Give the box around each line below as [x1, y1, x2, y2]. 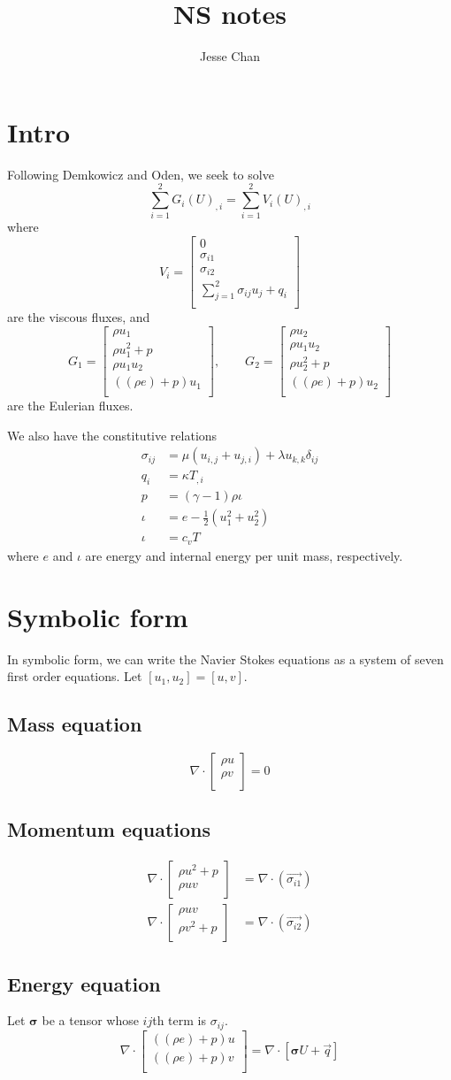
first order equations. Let [7, 667, 142, 686]
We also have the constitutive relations [7, 425, 218, 444]
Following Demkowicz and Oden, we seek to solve [7, 165, 274, 183]
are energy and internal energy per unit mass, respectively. [85, 546, 403, 564]
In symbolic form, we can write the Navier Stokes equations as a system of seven [7, 649, 444, 668]
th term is [152, 1011, 206, 1030]
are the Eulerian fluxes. [7, 396, 134, 415]
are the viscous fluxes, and [7, 308, 150, 326]
